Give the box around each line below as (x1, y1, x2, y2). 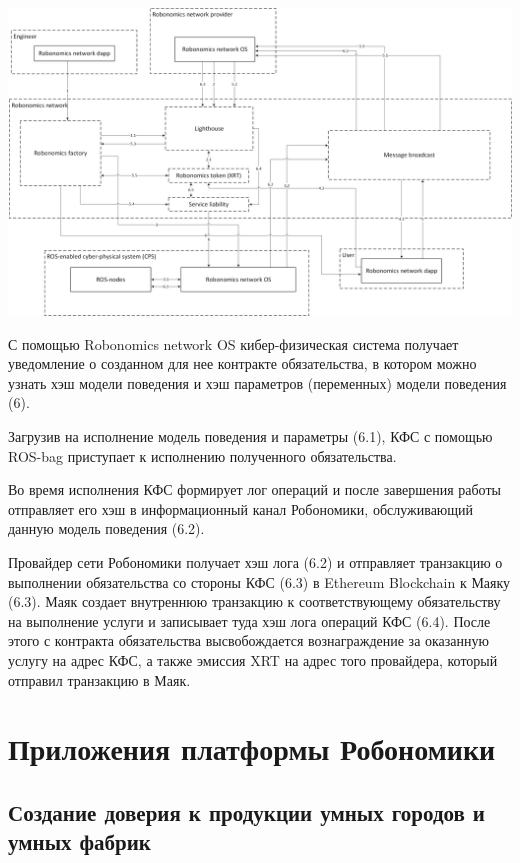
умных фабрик (8, 826, 151, 857)
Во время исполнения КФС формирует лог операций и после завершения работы (8, 479, 501, 500)
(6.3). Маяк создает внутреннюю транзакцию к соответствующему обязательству (8, 591, 501, 612)
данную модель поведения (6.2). (8, 518, 205, 539)
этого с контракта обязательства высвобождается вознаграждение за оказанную (8, 630, 489, 651)
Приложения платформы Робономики (8, 728, 496, 769)
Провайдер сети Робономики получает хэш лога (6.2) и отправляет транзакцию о (8, 552, 503, 573)
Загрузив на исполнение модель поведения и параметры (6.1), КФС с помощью (8, 426, 493, 447)
